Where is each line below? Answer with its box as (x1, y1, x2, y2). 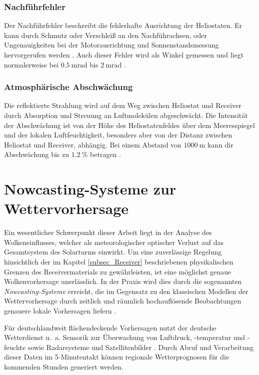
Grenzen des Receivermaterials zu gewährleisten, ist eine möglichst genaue (4, 266, 231, 276)
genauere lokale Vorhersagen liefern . (4, 305, 116, 316)
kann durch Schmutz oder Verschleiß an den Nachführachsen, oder (4, 29, 207, 40)
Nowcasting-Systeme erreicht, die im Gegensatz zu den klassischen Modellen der (4, 285, 248, 296)
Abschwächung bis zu (4, 149, 69, 159)
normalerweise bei (4, 59, 59, 69)
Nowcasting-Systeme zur (4, 178, 176, 199)
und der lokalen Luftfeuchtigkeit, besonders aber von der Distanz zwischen (4, 129, 232, 140)
